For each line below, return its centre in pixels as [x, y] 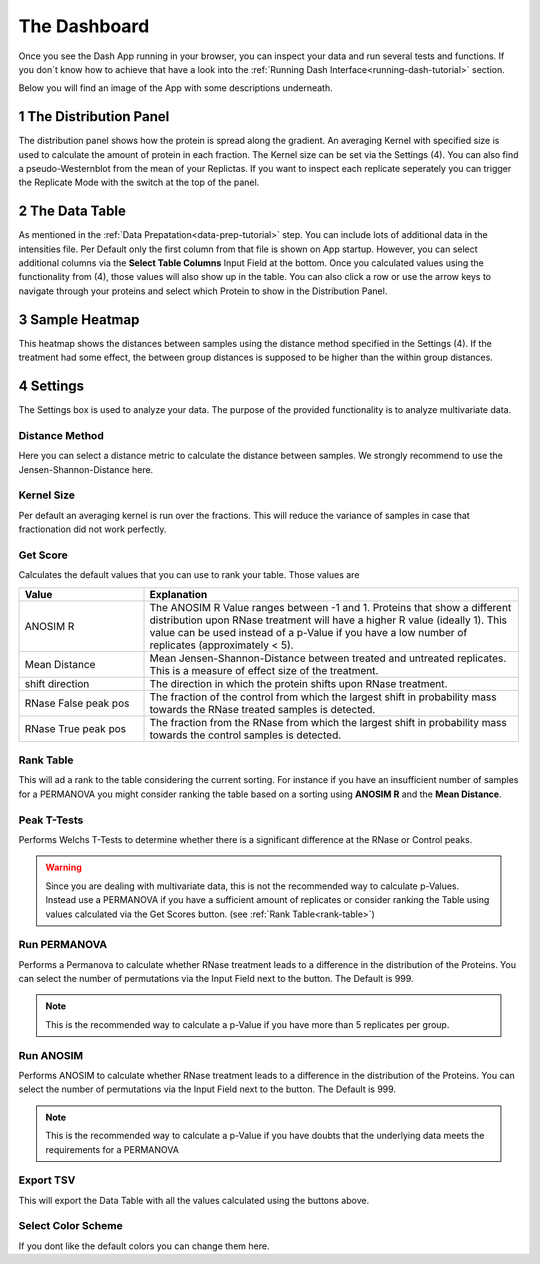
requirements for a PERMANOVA [112, 1149]
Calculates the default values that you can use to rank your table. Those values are [189, 575]
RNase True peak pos [75, 728]
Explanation [178, 594]
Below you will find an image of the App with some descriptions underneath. [176, 88]
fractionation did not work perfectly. [92, 529]
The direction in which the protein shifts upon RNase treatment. [298, 683]
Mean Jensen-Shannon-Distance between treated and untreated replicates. [328, 658]
